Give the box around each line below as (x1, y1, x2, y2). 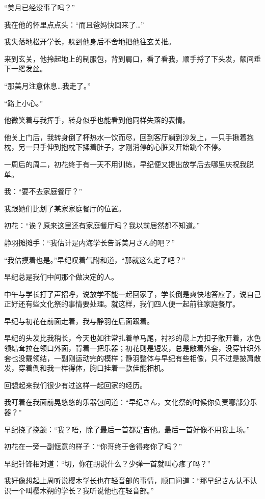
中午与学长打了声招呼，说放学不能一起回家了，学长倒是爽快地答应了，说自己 (4, 288, 261, 299)
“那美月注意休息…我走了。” (4, 80, 91, 91)
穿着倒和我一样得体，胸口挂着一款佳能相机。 (18, 363, 168, 373)
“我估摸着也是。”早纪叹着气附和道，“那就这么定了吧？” (4, 254, 185, 265)
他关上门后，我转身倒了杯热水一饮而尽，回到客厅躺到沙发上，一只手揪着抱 (4, 131, 254, 142)
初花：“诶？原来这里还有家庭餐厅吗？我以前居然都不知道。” (4, 220, 200, 231)
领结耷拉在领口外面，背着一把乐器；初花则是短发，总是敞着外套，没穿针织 (4, 343, 254, 353)
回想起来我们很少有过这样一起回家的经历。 (4, 379, 147, 390)
